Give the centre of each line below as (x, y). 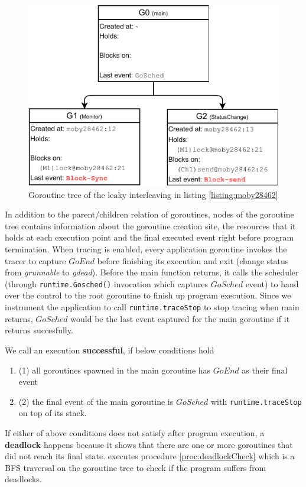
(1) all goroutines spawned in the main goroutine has (115, 370)
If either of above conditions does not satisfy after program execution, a (135, 432)
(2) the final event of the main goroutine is (96, 401)
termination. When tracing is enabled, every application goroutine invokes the (146, 249)
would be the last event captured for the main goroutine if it (180, 318)
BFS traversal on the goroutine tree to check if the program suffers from (136, 467)
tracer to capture (35, 260)
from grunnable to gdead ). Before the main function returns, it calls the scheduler (152, 272)
